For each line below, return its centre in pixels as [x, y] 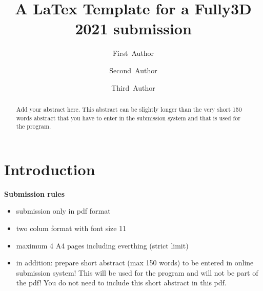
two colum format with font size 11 [71, 228]
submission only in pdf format [63, 211]
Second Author [133, 70]
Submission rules [35, 193]
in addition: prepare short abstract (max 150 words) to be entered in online [135, 263]
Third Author [133, 87]
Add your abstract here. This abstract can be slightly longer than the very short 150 [129, 109]
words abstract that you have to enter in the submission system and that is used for [128, 118]
